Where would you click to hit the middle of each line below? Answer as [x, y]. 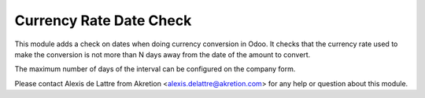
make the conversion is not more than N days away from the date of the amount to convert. [163, 54]
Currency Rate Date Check [103, 20]
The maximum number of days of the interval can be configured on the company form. [155, 69]
